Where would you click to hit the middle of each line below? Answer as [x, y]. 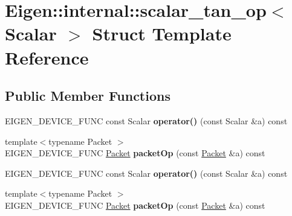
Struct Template [162, 33]
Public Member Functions [88, 96]
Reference [47, 57]
